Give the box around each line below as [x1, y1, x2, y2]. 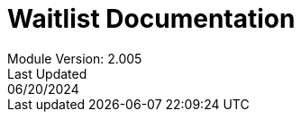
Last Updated [7, 65, 87, 81]
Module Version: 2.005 [7, 50, 142, 66]
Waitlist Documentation [7, 4, 296, 34]
